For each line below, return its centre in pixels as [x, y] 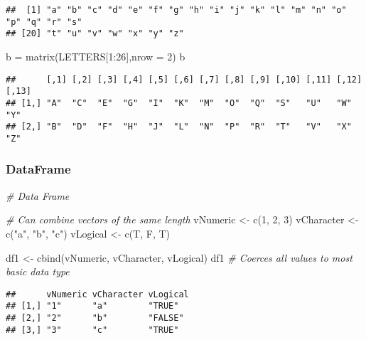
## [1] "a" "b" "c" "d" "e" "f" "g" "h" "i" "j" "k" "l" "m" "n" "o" [176, 10]
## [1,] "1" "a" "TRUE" [92, 306]
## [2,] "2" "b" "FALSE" [95, 318]
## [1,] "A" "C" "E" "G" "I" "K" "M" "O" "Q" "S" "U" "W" [179, 103]
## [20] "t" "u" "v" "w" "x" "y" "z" [95, 34]
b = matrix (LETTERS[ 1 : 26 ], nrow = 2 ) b [96, 56]
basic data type [38, 271]
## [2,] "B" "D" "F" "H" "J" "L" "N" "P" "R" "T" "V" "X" [179, 127]
